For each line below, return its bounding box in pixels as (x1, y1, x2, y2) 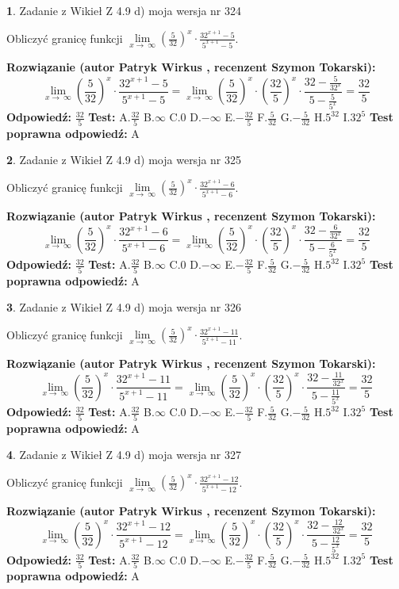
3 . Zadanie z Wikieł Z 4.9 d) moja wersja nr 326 (6, 299, 242, 316)
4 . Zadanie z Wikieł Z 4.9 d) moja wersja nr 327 (6, 446, 242, 463)
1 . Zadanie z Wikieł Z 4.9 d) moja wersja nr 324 (6, 2, 242, 18)
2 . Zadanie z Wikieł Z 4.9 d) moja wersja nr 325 (6, 151, 242, 168)
